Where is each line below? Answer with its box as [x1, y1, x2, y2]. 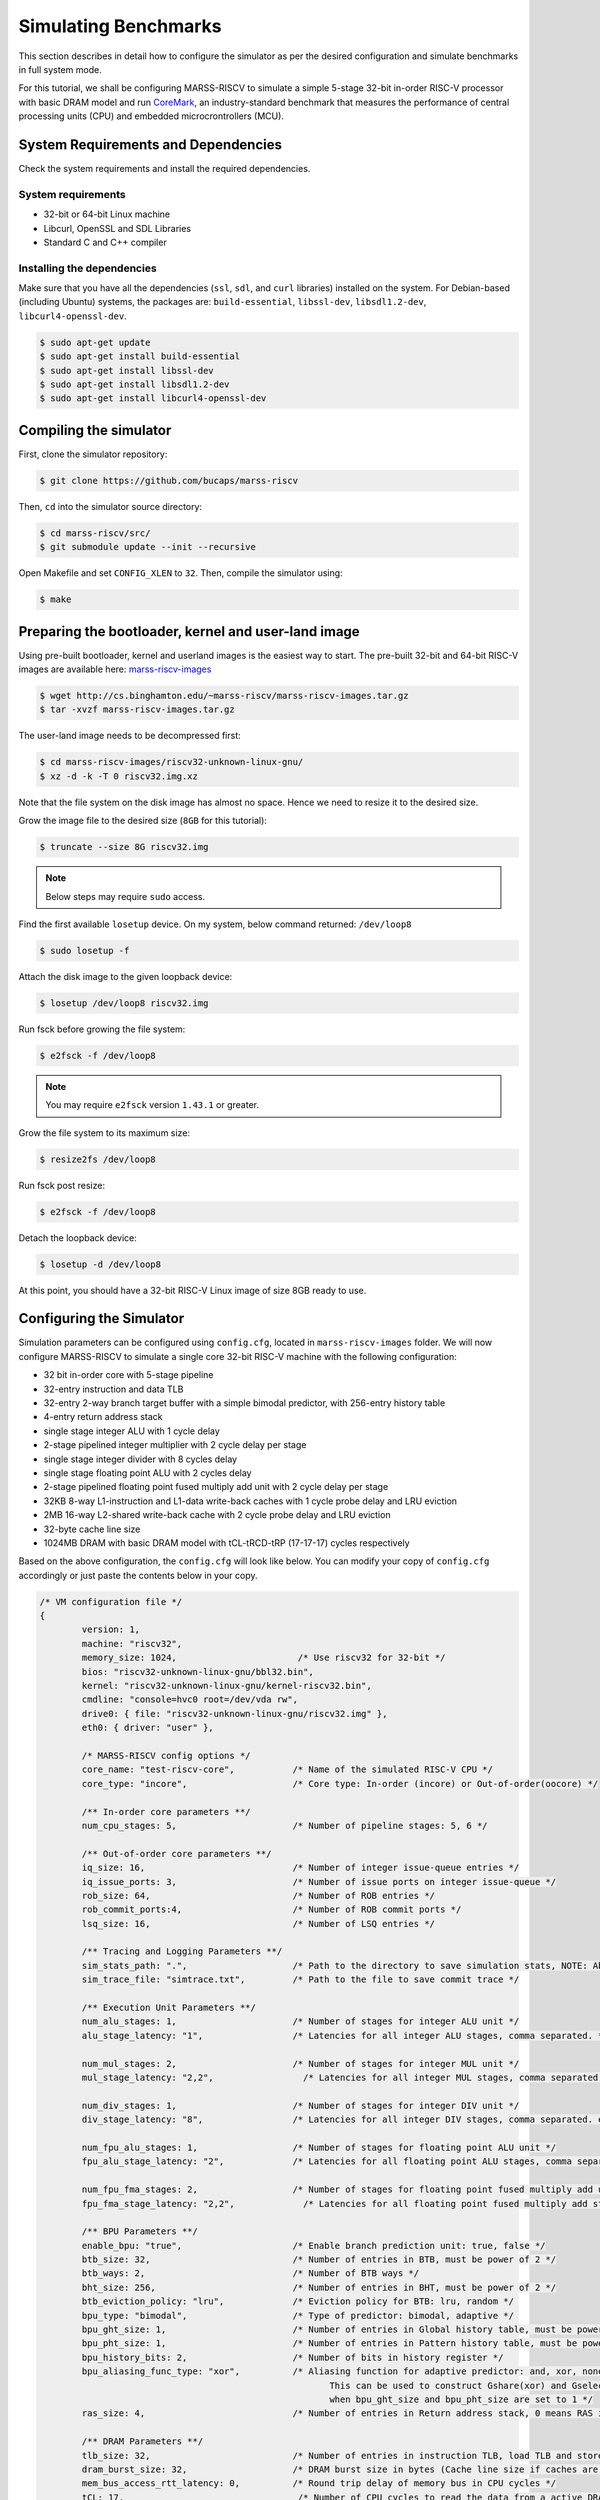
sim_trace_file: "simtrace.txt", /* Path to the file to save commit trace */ [81, 1974, 520, 1985]
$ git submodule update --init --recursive [39, 541, 257, 553]
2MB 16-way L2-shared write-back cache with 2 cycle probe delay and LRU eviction [43, 1509, 391, 1521]
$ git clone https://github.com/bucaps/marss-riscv [39, 475, 299, 486]
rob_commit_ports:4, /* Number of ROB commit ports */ [81, 1904, 462, 1915]
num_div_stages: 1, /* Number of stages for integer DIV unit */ [81, 2100, 520, 2111]
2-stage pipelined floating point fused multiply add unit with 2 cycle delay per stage [43, 1481, 389, 1493]
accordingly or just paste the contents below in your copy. [18, 1569, 259, 1581]
